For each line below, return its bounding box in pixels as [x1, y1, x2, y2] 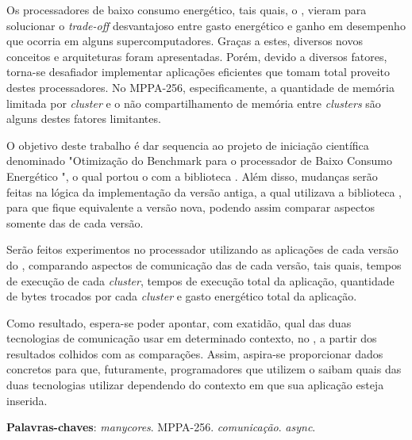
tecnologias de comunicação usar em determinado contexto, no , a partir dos [6, 330, 377, 346]
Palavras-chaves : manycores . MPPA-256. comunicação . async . [6, 419, 316, 435]
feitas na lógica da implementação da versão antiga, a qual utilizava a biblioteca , [6, 183, 402, 200]
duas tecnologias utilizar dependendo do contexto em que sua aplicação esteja [6, 377, 384, 393]
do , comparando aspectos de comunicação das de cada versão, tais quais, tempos [6, 256, 402, 273]
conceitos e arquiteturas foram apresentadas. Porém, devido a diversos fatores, [6, 48, 387, 64]
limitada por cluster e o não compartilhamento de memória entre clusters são [6, 94, 381, 111]
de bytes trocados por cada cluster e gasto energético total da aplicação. [6, 288, 357, 304]
